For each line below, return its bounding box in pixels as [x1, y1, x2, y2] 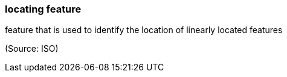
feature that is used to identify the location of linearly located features [5, 25, 283, 35]
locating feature [5, 3, 82, 15]
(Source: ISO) [5, 43, 59, 54]
